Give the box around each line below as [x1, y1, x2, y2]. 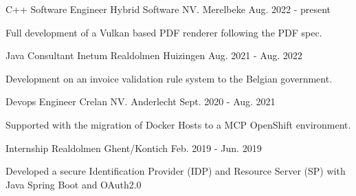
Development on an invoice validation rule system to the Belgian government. [5, 71, 333, 85]
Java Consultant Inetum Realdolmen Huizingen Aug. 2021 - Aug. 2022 [5, 48, 302, 63]
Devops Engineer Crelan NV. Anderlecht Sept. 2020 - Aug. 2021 [5, 94, 276, 109]
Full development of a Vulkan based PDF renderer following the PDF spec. [5, 25, 322, 39]
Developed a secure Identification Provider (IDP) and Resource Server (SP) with [5, 164, 346, 178]
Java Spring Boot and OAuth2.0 [5, 177, 142, 191]
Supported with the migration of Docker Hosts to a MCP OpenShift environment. [5, 117, 351, 131]
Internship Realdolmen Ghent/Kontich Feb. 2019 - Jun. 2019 [5, 140, 262, 155]
